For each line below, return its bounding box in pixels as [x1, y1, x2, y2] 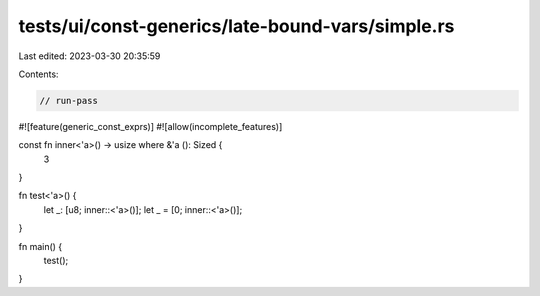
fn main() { [18, 240, 63, 252]
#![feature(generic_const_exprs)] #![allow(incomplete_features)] [18, 120, 283, 132]
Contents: [18, 68, 59, 80]
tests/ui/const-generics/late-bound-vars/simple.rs [18, 15, 455, 37]
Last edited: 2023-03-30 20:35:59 [18, 50, 161, 62]
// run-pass [39, 95, 99, 106]
